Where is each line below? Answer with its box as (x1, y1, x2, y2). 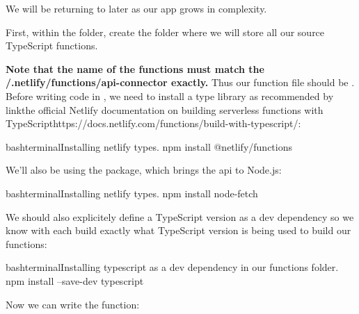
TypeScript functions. (6, 38, 98, 53)
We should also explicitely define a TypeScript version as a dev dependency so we (6, 209, 354, 224)
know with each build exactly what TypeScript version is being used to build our (6, 223, 351, 238)
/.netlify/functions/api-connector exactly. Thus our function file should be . (6, 75, 355, 90)
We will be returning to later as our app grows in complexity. (6, 1, 267, 15)
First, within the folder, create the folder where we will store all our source (6, 24, 325, 39)
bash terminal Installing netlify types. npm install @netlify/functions (6, 139, 292, 154)
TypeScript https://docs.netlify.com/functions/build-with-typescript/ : (6, 116, 301, 131)
